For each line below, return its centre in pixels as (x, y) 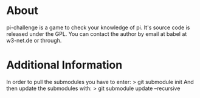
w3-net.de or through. (34, 40)
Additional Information (64, 65)
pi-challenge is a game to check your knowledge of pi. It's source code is (98, 27)
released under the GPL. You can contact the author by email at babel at (97, 33)
